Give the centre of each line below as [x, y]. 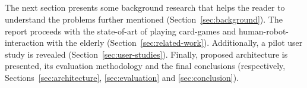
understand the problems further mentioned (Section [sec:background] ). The [144, 19]
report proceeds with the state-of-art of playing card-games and [121, 31]
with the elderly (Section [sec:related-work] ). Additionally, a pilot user [175, 43]
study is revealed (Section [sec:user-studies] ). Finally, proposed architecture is [146, 54]
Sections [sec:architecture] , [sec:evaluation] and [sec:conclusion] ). [122, 77]
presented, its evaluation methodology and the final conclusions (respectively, [145, 66]
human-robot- [264, 31]
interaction [24, 43]
